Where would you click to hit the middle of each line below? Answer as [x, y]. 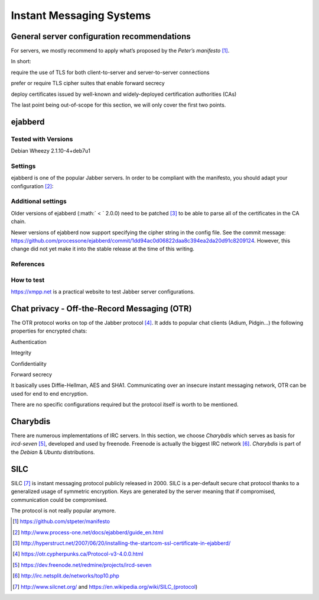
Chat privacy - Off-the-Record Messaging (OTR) [101, 309]
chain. [18, 221]
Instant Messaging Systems [81, 15]
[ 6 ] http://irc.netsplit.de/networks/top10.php [66, 576]
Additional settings [39, 201]
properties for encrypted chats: [49, 331]
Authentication [29, 342]
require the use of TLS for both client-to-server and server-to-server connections [110, 72]
